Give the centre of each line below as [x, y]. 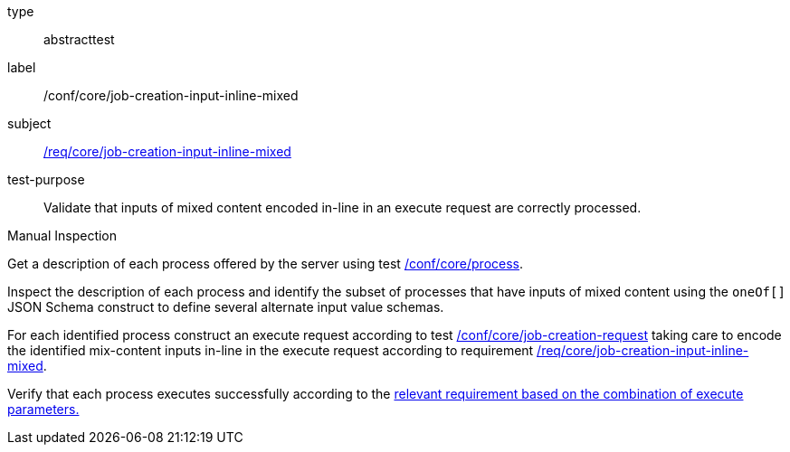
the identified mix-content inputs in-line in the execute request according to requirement [271, 350]
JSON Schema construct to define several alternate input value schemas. [226, 307]
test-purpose [46, 179]
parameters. [43, 409]
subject [29, 123]
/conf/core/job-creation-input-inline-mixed [171, 95]
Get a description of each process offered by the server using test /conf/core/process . [266, 264]
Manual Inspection [62, 235]
